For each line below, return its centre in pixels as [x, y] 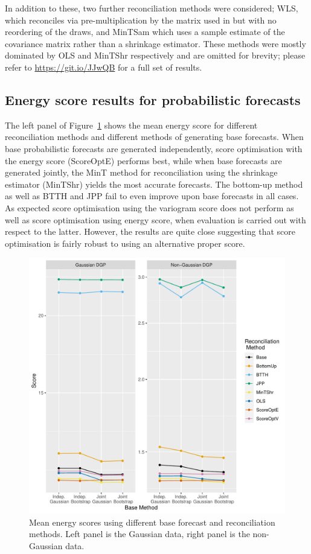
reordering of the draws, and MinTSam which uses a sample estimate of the [145, 32]
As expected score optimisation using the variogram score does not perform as [149, 207]
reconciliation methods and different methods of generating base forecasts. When [154, 137]
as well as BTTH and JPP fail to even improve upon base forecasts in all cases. [152, 196]
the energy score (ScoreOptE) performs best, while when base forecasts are [143, 160]
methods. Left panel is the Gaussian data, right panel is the [139, 534]
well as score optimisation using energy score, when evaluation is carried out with [155, 219]
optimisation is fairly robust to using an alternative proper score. [125, 243]
